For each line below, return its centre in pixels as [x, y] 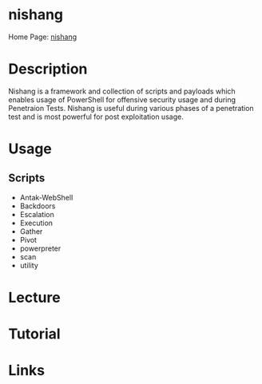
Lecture [35, 298]
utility [29, 265]
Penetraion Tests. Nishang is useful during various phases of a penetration [131, 108]
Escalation [37, 214]
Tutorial [35, 334]
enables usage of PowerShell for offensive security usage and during [122, 99]
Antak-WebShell [46, 197]
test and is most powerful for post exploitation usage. [96, 117]
